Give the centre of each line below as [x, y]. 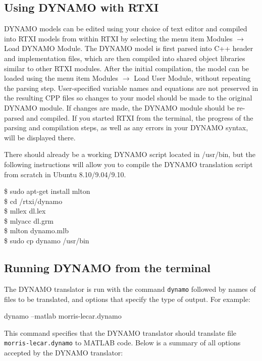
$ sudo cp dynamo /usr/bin [47, 241]
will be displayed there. [40, 137]
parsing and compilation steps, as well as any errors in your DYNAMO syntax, [126, 127]
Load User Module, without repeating [192, 78]
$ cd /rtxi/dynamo [33, 201]
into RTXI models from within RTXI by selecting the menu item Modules [118, 38]
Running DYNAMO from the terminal [107, 268]
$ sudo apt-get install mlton [47, 191]
